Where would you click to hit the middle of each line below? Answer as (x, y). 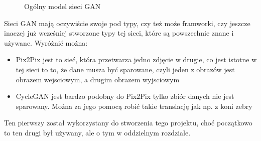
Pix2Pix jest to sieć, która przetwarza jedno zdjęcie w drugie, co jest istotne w (136, 59)
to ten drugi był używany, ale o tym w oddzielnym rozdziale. (97, 132)
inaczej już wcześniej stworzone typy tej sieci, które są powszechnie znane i (119, 33)
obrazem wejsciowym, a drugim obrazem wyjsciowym (98, 79)
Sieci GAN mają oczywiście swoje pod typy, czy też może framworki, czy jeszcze (127, 23)
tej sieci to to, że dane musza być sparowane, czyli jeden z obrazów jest (125, 69)
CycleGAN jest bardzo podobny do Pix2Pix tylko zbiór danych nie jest (125, 96)
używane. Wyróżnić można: (46, 42)
